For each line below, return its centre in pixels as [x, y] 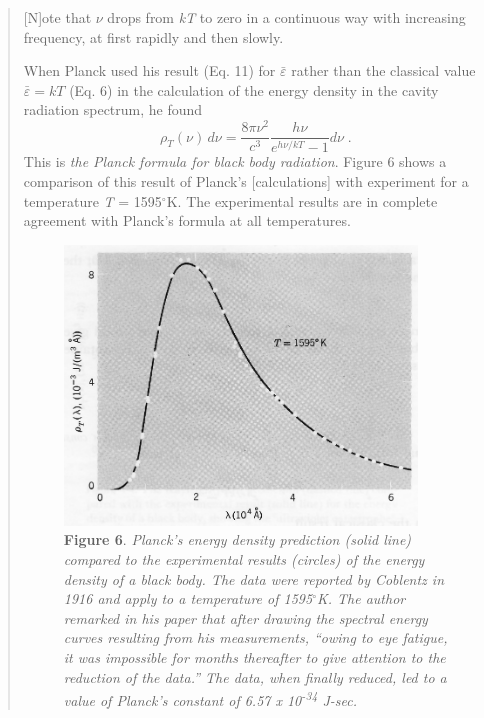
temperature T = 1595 [92, 200]
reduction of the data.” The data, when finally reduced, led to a [255, 676]
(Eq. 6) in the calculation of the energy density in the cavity [254, 89]
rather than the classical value [383, 70]
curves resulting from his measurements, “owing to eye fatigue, [255, 637]
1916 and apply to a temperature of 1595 [188, 598]
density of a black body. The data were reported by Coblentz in [254, 578]
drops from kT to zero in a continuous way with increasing [286, 17]
